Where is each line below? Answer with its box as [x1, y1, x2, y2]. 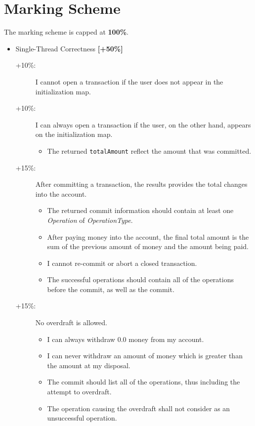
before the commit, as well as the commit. [47, 284, 174, 294]
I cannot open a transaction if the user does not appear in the [35, 76, 223, 86]
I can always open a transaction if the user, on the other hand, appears [35, 119, 251, 129]
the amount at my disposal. [47, 360, 130, 370]
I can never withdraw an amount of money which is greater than [47, 350, 243, 361]
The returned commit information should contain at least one [47, 205, 234, 215]
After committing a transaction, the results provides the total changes [35, 179, 248, 189]
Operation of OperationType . [47, 214, 133, 225]
